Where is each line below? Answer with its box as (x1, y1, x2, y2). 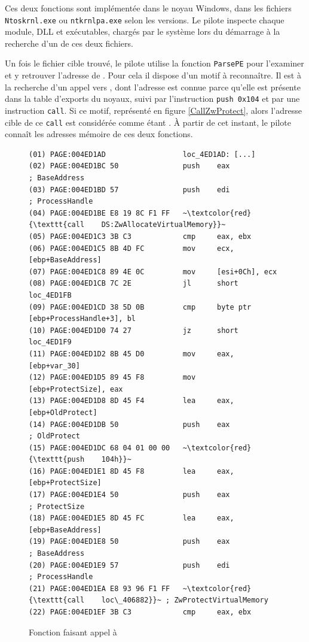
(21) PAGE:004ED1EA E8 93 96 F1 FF (29, 584, 170, 593)
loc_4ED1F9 (29, 338, 72, 347)
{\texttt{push (29, 455, 85, 464)
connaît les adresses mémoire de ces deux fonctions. (5, 128, 193, 140)
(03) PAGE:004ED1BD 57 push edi (29, 185, 230, 194)
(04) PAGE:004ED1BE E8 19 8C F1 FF (29, 208, 170, 217)
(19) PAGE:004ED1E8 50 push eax (29, 537, 230, 546)
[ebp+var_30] (29, 361, 80, 370)
